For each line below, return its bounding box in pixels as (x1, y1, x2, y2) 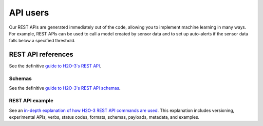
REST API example (9, 97, 54, 104)
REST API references (9, 50, 74, 59)
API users (9, 7, 49, 18)
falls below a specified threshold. (9, 38, 75, 44)
